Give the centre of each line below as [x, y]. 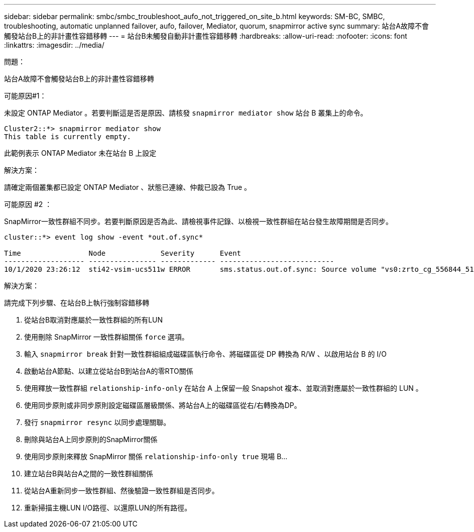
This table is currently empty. [68, 137]
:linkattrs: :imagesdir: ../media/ [54, 45]
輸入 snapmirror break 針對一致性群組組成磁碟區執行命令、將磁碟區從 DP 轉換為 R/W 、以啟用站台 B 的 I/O [205, 354]
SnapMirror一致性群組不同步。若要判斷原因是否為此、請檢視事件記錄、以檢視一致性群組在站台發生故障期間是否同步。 [198, 221]
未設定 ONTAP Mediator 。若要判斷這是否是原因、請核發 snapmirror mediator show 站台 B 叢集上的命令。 [186, 113]
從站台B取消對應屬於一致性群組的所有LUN [94, 320]
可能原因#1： [25, 96]
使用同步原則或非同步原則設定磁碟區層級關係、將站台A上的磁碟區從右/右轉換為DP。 [163, 405]
